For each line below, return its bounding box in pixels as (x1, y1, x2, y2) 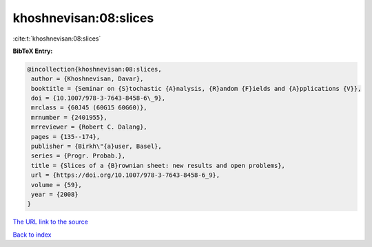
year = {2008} (31, 191, 79, 198)
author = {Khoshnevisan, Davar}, (31, 75, 144, 83)
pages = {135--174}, (31, 133, 101, 140)
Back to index (12, 230, 52, 239)
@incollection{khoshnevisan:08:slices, (27, 65, 162, 73)
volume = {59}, (31, 181, 83, 189)
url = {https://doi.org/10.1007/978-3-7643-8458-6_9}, (31, 171, 220, 179)
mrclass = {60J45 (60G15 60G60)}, (31, 104, 147, 111)
